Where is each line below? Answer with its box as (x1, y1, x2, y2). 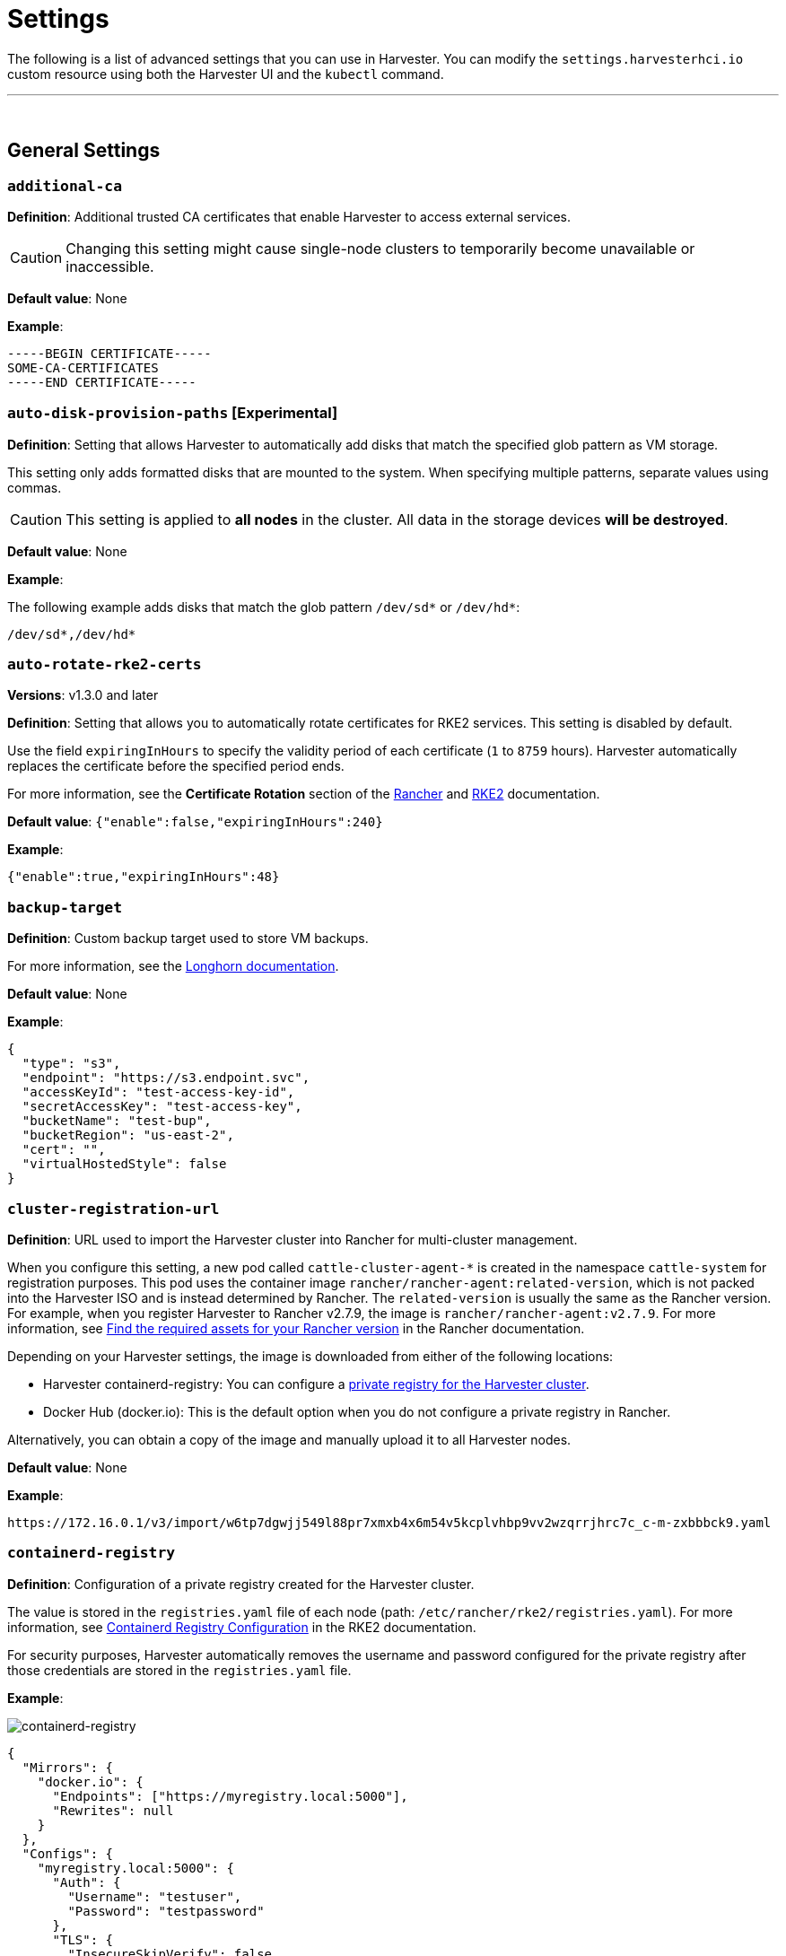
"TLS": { (52, 1932, 114, 1947)
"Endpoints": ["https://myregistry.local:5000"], (52, 1788, 408, 1803)
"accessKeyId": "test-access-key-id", (22, 1085, 295, 1100)
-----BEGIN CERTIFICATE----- (7, 345, 212, 361)
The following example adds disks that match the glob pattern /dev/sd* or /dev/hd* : (7, 598, 520, 615)
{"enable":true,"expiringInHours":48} (7, 869, 280, 885)
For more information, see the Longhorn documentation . (7, 958, 339, 974)
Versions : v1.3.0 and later (7, 687, 159, 703)
